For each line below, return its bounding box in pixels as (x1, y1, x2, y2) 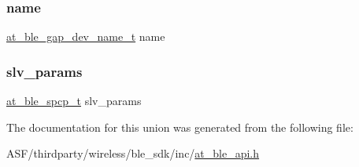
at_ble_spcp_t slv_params (6, 93, 142, 109)
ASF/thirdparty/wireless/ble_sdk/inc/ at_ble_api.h (6, 145, 260, 162)
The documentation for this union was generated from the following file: (6, 118, 353, 135)
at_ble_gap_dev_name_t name (6, 28, 165, 45)
